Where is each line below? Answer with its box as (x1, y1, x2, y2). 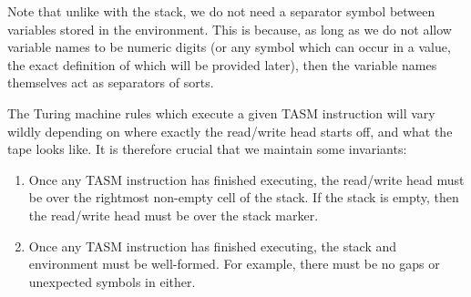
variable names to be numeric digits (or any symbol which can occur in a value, (7, 37, 451, 56)
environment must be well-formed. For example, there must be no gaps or (28, 254, 440, 273)
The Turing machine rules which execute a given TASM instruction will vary (7, 103, 435, 122)
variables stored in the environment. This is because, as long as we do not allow (7, 19, 452, 38)
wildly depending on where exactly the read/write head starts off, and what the (7, 121, 453, 140)
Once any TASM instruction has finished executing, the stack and (28, 236, 397, 255)
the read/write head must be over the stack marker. (28, 205, 319, 224)
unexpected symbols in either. (28, 271, 196, 291)
